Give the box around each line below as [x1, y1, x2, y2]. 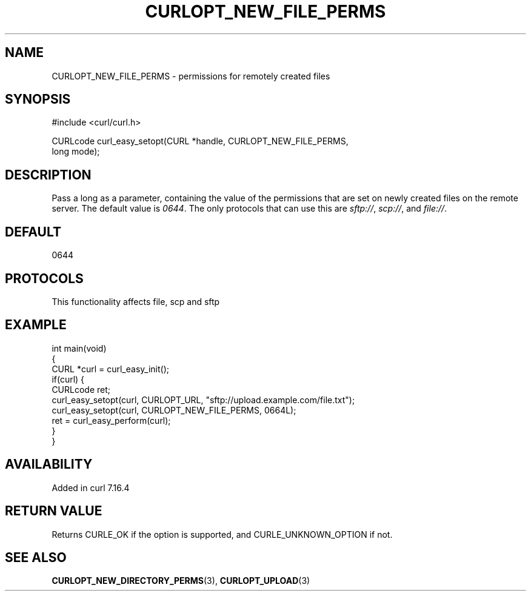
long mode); [52, 146, 100, 157]
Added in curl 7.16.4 [52, 482, 130, 493]
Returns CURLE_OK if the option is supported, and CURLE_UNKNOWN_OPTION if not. [52, 529, 393, 540]
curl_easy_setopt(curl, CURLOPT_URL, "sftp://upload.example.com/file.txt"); [52, 394, 355, 405]
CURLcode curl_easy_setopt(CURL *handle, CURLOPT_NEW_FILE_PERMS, [52, 136, 349, 147]
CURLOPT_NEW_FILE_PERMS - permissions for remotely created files [52, 70, 330, 81]
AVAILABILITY [5, 457, 93, 472]
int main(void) [52, 343, 107, 353]
